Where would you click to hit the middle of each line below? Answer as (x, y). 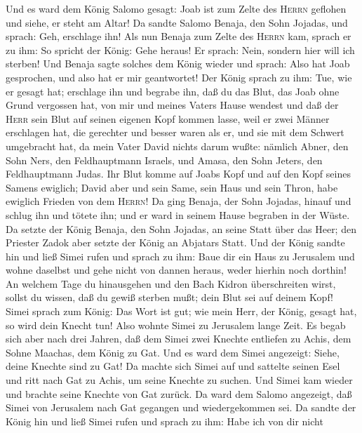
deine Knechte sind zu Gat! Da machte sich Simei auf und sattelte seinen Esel (173, 366)
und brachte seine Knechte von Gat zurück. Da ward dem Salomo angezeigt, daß (179, 393)
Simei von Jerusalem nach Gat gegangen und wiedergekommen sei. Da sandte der (181, 407)
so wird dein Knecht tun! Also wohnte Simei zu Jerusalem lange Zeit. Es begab (176, 325)
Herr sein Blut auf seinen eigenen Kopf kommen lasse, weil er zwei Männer (168, 118)
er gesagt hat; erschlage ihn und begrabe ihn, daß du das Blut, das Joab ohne (173, 91)
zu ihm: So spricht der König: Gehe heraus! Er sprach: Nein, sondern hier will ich (180, 49)
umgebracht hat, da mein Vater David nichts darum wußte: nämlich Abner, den (177, 146)
